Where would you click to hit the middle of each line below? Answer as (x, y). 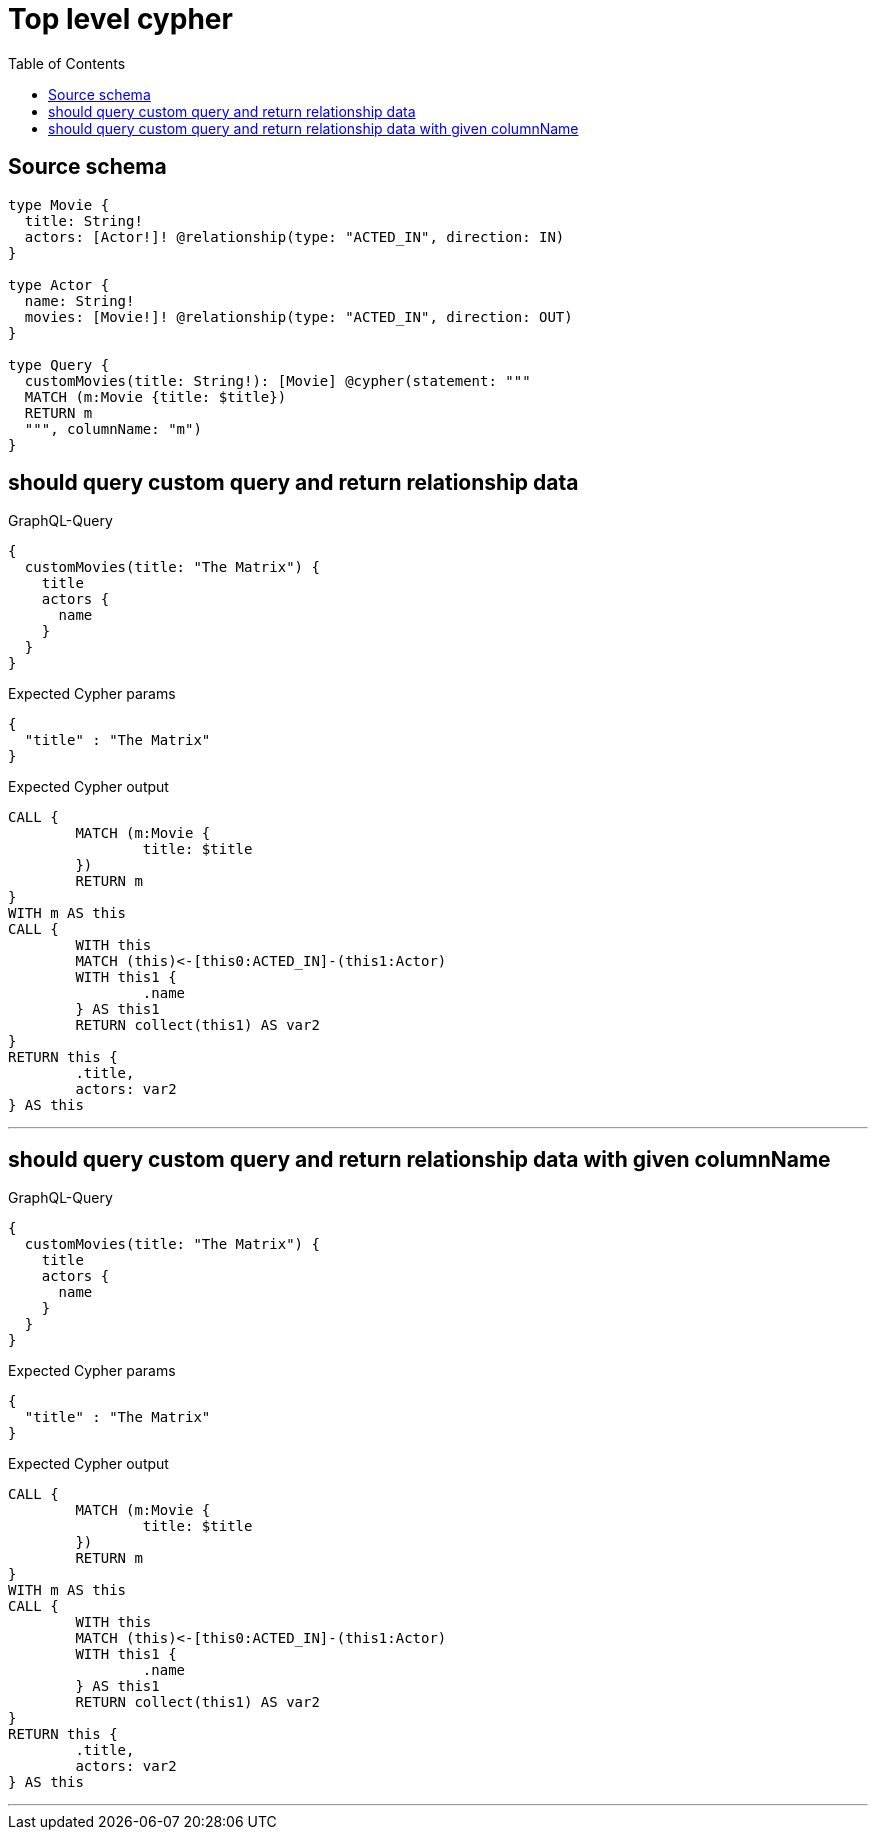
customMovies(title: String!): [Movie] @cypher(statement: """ (277, 380)
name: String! (79, 300)
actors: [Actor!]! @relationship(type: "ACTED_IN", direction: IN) (294, 236)
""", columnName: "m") (113, 428)
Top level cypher (120, 19)
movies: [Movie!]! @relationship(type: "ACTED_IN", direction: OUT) (298, 316)
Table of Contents (67, 63)
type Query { (59, 364)
